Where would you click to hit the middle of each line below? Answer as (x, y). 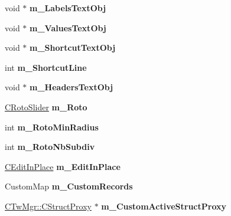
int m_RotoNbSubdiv (50, 147)
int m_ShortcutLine (46, 67)
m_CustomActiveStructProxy (164, 206)
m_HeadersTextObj (71, 87)
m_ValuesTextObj (68, 27)
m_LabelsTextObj (68, 8)
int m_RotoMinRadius (52, 127)
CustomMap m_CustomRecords (69, 186)
